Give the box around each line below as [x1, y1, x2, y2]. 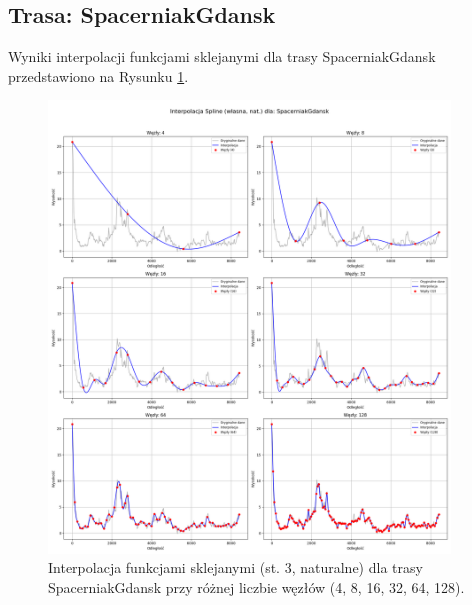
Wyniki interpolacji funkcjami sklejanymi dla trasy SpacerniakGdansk [8, 46, 436, 67]
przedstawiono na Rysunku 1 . [8, 65, 189, 86]
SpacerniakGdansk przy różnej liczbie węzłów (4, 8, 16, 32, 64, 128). [48, 576, 465, 597]
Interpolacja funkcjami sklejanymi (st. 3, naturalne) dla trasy [48, 557, 423, 578]
